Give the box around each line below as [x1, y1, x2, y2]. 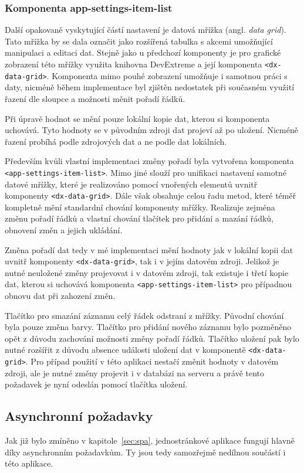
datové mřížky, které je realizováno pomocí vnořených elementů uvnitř [5, 178, 258, 190]
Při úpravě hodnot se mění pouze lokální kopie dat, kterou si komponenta [5, 112, 270, 124]
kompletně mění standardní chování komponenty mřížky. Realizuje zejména [5, 200, 275, 213]
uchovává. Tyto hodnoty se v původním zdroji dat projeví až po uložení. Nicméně [5, 124, 298, 136]
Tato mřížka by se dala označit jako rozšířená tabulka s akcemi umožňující [5, 35, 273, 47]
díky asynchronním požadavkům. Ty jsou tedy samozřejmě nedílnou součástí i [5, 445, 286, 458]
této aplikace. [5, 457, 53, 469]
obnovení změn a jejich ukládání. [5, 223, 123, 236]
